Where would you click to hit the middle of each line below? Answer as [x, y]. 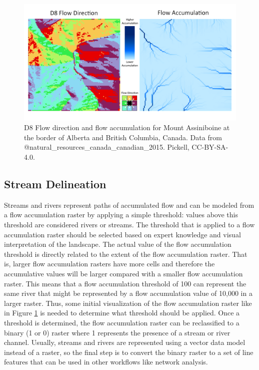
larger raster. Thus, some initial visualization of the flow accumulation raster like [128, 303]
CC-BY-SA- [210, 147]
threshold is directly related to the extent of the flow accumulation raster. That [126, 254]
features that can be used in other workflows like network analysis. [106, 362]
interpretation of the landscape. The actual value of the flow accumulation [118, 244]
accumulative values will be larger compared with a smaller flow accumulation [123, 274]
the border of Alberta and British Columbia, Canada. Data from [123, 137]
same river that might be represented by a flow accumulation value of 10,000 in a [128, 293]
